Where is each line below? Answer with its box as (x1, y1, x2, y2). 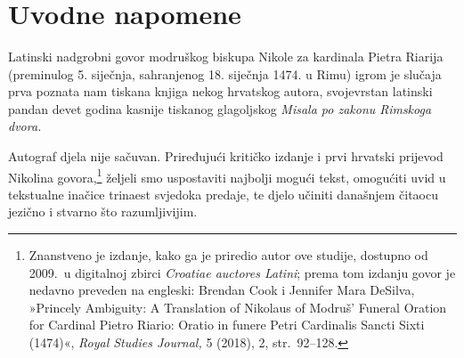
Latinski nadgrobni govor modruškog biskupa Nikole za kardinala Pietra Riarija (8, 46, 444, 65)
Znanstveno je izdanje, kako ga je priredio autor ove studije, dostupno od (28, 245, 428, 264)
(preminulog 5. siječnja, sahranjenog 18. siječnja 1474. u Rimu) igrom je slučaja (8, 64, 442, 83)
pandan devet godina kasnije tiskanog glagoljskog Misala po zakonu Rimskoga (8, 99, 432, 118)
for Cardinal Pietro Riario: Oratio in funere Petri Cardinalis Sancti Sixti (28, 315, 425, 334)
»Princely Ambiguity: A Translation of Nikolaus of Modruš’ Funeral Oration (28, 297, 447, 316)
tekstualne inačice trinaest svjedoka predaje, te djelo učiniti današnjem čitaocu (8, 184, 439, 203)
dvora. (8, 117, 42, 135)
